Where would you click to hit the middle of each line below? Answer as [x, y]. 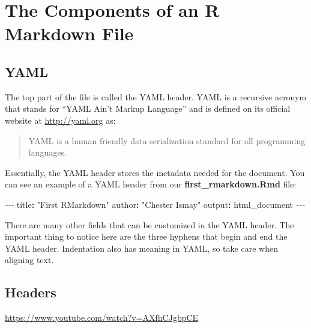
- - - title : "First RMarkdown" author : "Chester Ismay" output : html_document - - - [155, 204]
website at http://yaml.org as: [60, 120]
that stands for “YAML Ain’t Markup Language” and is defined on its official [148, 108]
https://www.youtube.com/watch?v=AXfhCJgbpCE [102, 317]
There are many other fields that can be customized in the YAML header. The [149, 224]
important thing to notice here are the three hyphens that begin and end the [146, 236]
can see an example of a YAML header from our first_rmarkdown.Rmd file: [151, 184]
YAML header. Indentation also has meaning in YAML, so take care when [141, 248]
